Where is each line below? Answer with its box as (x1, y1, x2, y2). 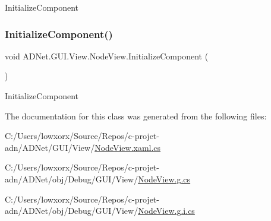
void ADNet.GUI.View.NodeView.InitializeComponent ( (5, 49, 209, 62)
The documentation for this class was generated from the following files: (5, 109, 267, 122)
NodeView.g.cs (138, 172, 191, 185)
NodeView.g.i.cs (138, 204, 195, 217)
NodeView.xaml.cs (94, 141, 161, 153)
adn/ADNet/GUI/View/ (5, 141, 95, 153)
